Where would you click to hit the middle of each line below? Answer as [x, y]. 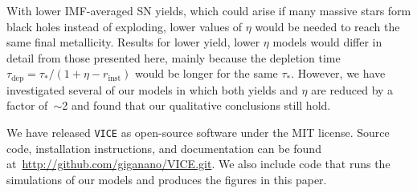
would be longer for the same [206, 73]
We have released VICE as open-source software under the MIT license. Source [198, 133]
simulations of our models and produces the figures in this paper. [167, 179]
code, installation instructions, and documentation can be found [164, 148]
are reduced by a [352, 89]
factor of [27, 105]
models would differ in [327, 42]
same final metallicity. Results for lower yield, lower [133, 42]
